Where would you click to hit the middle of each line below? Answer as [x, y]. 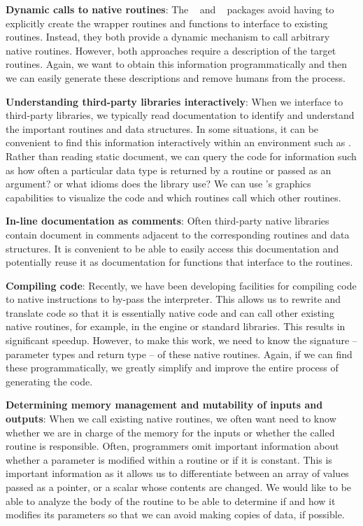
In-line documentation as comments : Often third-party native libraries [168, 221]
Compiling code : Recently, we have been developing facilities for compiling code [181, 285]
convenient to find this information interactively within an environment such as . [178, 142]
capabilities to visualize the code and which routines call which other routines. [173, 197]
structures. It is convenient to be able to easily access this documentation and [172, 248]
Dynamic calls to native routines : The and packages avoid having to [170, 9]
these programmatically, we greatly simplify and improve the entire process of [172, 368]
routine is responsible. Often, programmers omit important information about [172, 446]
